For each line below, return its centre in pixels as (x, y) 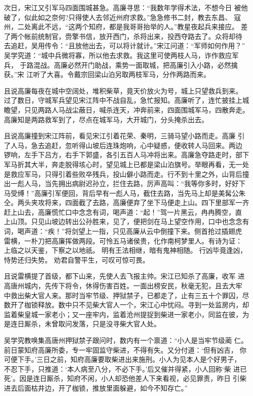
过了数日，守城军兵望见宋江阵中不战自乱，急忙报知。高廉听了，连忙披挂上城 (126, 100)
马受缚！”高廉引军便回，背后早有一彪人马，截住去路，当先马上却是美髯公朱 (125, 193)
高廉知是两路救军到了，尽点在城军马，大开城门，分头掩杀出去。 (106, 119)
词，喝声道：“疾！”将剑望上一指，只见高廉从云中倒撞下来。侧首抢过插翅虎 (123, 231)
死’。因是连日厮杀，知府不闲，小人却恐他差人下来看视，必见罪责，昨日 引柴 (125, 378)
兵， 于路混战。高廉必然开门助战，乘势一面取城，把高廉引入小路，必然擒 (121, 65)
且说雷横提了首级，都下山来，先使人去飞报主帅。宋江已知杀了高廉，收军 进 (124, 276)
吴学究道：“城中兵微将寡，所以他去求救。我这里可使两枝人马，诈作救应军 (121, 55)
